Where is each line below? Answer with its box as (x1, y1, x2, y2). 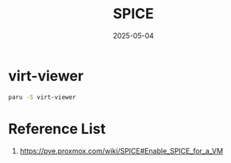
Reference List (8, 119, 106, 138)
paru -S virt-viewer (8, 93, 77, 101)
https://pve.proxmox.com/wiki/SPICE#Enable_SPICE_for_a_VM (19, 146, 224, 155)
